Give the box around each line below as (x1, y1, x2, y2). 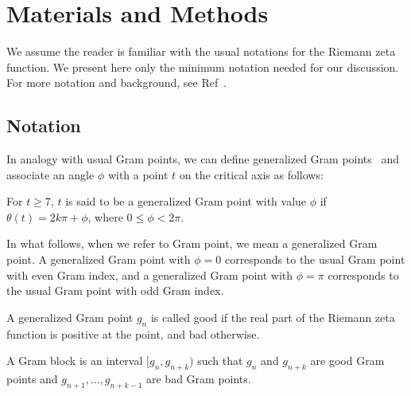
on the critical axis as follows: (179, 166, 324, 182)
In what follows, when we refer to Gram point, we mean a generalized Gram (6, 235, 378, 252)
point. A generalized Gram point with (6, 251, 191, 268)
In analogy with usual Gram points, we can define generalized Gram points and (6, 151, 400, 167)
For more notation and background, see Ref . (6, 74, 227, 91)
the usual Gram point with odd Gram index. (6, 282, 224, 299)
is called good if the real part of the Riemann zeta (150, 308, 395, 325)
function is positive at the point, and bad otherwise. (6, 325, 260, 342)
